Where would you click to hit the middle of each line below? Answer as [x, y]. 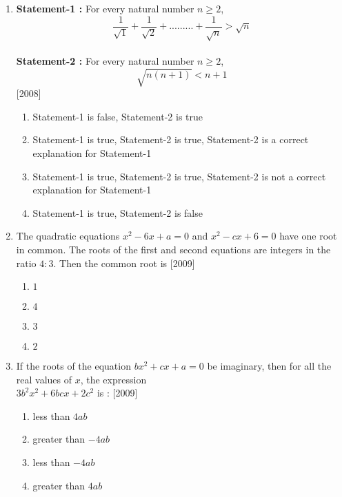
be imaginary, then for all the [269, 366]
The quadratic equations [68, 236]
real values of [44, 379]
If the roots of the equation [73, 366]
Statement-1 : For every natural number [105, 8]
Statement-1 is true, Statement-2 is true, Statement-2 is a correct [171, 139]
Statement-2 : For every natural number [105, 61]
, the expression [113, 379]
